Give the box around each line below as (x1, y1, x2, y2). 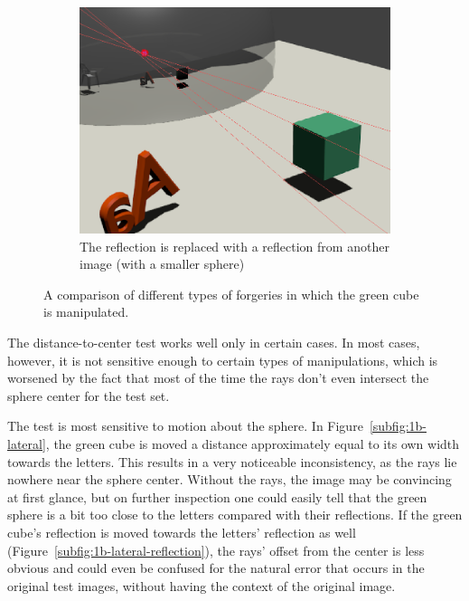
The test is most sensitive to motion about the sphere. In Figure (7, 416, 363, 435)
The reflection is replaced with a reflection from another (80, 236, 389, 255)
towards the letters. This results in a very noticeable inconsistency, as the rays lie (7, 452, 457, 471)
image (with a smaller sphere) (80, 254, 245, 273)
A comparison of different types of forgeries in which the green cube (43, 284, 419, 303)
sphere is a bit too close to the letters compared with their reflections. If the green (7, 505, 463, 524)
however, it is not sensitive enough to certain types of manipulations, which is (7, 350, 438, 369)
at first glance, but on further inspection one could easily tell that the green (7, 487, 427, 506)
